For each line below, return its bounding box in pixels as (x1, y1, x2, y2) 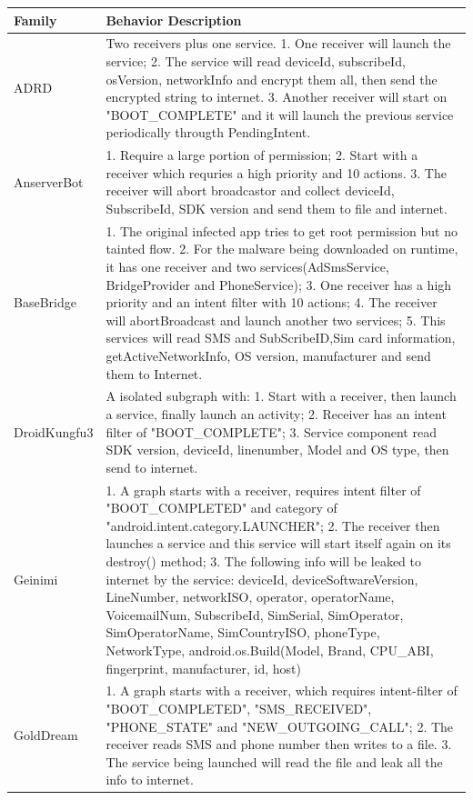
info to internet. (106, 770, 194, 789)
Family (14, 10, 57, 29)
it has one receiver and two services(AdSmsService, (106, 256, 389, 275)
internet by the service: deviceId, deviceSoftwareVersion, (106, 569, 418, 588)
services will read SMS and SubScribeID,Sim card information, (106, 328, 456, 347)
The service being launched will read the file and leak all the (106, 752, 443, 771)
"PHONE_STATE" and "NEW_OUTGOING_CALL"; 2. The (106, 716, 454, 735)
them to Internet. (106, 364, 203, 383)
